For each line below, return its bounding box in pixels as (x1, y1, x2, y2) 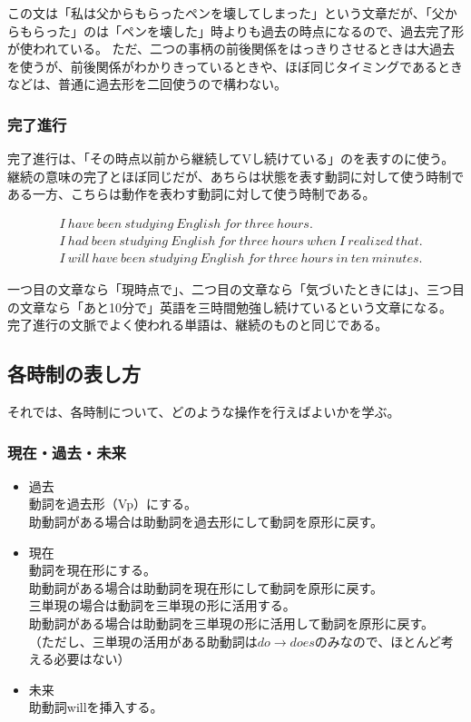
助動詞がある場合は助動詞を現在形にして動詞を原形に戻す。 (28, 578, 383, 597)
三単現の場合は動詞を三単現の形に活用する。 (28, 596, 296, 615)
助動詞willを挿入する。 (28, 697, 163, 717)
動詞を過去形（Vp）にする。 (28, 494, 198, 513)
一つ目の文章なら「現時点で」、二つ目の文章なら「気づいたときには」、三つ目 (7, 280, 465, 299)
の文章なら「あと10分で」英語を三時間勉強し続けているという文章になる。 (7, 297, 452, 316)
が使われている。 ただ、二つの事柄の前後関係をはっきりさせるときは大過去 (7, 39, 456, 58)
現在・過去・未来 (7, 440, 126, 463)
